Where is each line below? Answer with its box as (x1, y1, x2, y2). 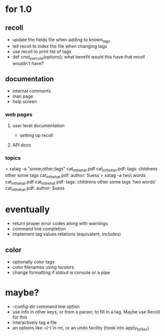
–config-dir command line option (12, 303, 80, 309)
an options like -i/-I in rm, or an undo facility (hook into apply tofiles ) (12, 324, 150, 332)
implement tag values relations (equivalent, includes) (12, 231, 121, 237)
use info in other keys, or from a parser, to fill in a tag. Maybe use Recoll (12, 308, 161, 314)
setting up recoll (19, 132, 53, 138)
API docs (12, 141, 31, 148)
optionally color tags (12, 258, 55, 264)
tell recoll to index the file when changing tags (12, 43, 107, 49)
